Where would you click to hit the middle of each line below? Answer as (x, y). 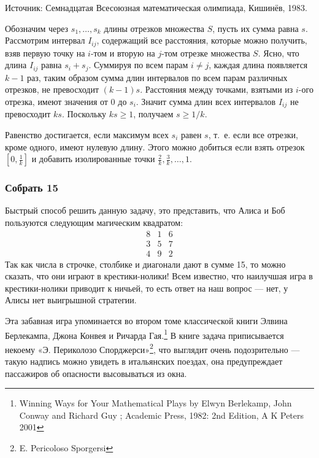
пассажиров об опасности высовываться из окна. (96, 373)
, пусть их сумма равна (256, 28)
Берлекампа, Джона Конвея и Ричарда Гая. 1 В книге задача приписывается (144, 334)
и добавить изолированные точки (93, 159)
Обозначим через (37, 28)
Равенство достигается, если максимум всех (87, 134)
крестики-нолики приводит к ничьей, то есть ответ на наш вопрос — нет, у (147, 288)
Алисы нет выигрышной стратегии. (71, 300)
